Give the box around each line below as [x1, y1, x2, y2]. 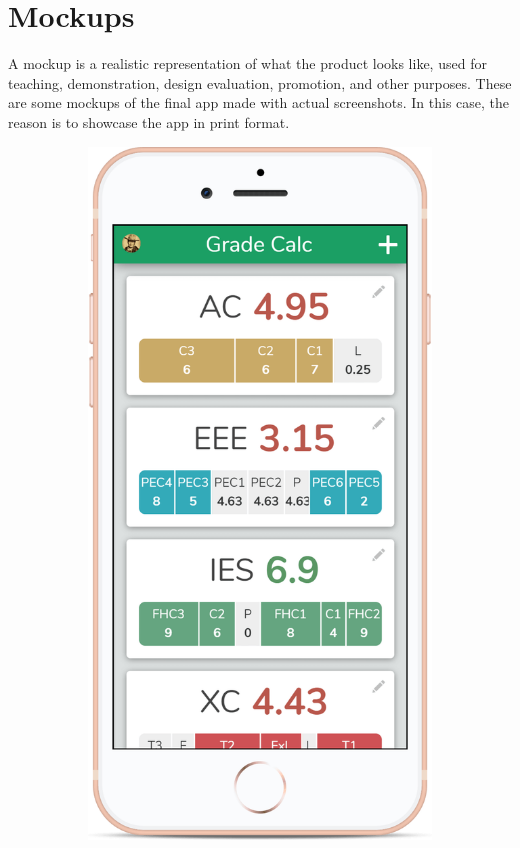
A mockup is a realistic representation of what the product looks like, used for [8, 53, 487, 74]
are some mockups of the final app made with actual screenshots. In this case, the [8, 92, 510, 113]
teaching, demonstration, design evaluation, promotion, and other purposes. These [8, 72, 512, 93]
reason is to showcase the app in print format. [8, 111, 290, 132]
